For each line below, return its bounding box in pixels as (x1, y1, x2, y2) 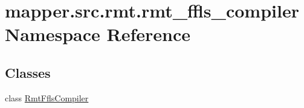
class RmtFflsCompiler (5, 91, 89, 104)
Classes (5, 63, 51, 81)
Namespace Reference (5, 22, 190, 46)
